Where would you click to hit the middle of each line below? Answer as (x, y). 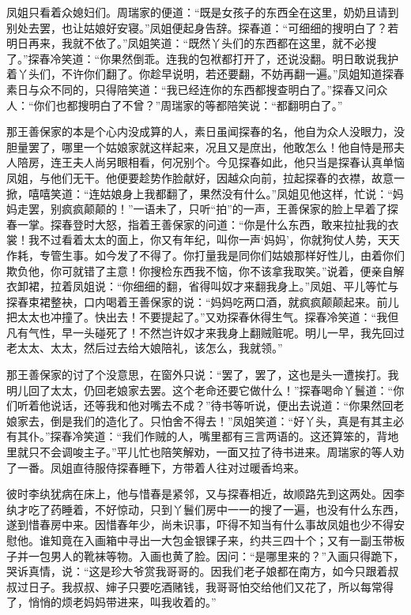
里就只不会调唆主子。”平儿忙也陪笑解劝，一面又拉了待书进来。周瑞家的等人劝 (205, 452)
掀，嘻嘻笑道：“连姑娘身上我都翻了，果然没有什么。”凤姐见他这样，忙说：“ (200, 193)
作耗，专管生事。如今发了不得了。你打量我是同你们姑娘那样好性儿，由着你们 (205, 255)
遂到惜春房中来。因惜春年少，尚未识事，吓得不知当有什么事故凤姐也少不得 (200, 525)
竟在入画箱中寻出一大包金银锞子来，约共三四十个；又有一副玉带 (227, 540)
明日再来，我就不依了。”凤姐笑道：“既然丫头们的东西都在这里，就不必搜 (192, 43)
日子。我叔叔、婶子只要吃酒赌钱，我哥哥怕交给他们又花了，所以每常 (205, 586)
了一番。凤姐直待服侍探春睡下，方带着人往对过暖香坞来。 (156, 467)
